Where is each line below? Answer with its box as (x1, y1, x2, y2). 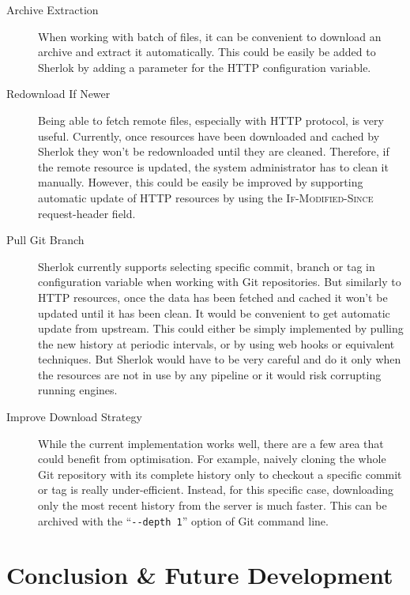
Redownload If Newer (6, 85, 111, 102)
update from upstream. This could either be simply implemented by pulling (38, 320, 404, 337)
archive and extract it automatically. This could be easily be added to (38, 43, 376, 60)
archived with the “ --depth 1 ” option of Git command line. (38, 512, 329, 529)
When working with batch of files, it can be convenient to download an (38, 28, 382, 44)
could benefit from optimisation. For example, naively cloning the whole (38, 450, 386, 467)
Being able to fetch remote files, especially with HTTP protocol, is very (38, 111, 384, 128)
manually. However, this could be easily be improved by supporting (38, 174, 363, 190)
